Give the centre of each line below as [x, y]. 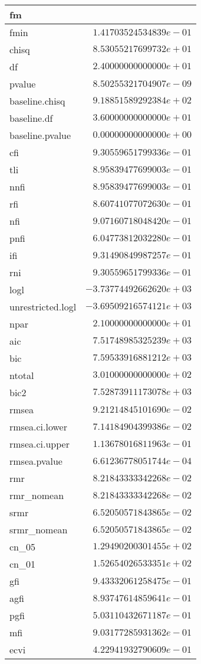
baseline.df [31, 118]
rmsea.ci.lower [38, 427]
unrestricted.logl [43, 307]
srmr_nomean [39, 529]
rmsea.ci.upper [39, 444]
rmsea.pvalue [36, 461]
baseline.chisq [37, 101]
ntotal [22, 375]
